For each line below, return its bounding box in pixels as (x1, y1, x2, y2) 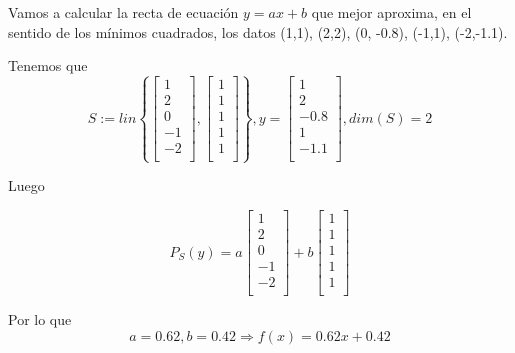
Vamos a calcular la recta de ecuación (8, 2, 239, 22)
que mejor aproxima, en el (311, 2, 472, 22)
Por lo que (8, 309, 72, 330)
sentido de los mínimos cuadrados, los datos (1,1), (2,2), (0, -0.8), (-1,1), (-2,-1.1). (8, 21, 508, 42)
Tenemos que (8, 55, 88, 76)
